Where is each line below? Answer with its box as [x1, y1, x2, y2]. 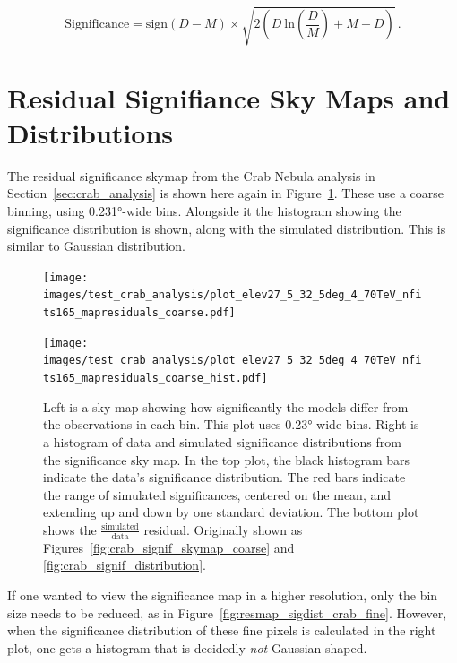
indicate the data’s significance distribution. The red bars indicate [43, 468, 406, 486]
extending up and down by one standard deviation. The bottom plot [43, 503, 419, 521]
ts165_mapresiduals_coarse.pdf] [43, 306, 236, 320]
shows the [43, 520, 97, 538]
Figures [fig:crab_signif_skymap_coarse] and [43, 538, 295, 556]
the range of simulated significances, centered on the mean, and [43, 485, 392, 504]
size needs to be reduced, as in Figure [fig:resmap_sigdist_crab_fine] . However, [7, 603, 447, 622]
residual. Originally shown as [143, 520, 303, 538]
